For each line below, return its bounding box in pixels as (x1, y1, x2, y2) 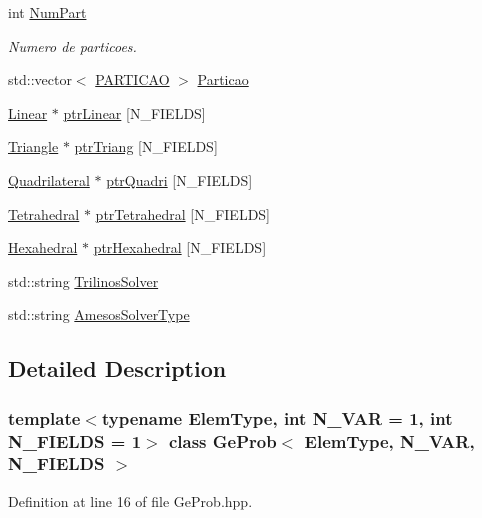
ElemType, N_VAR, (304, 428, 475, 453)
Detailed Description (8, 353, 227, 384)
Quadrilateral (8, 169, 90, 190)
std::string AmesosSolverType (8, 304, 190, 325)
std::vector (8, 69, 72, 90)
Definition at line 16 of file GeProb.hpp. (8, 490, 253, 511)
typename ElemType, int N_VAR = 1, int (101, 405, 453, 430)
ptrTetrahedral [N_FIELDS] (95, 203, 270, 224)
